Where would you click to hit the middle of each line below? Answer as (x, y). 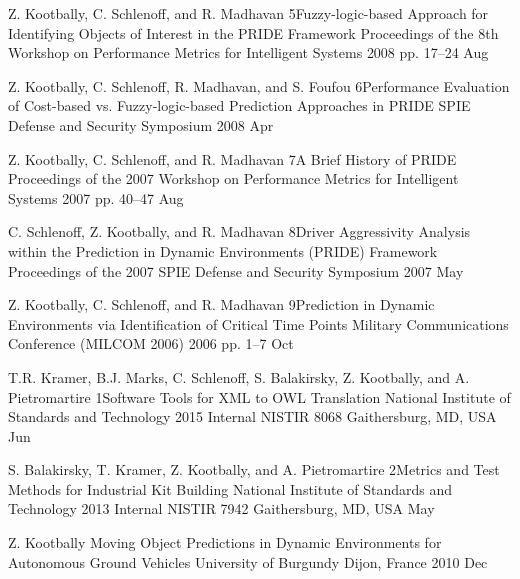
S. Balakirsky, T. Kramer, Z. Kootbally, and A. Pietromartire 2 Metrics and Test (254, 469)
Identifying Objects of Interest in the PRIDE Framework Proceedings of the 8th (253, 32)
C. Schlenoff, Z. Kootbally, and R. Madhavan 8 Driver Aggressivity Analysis (239, 231)
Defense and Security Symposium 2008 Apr (141, 124)
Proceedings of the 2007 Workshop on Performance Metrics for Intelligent (233, 178)
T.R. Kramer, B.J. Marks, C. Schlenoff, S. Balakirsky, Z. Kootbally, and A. (239, 376)
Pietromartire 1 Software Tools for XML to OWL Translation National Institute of (259, 396)
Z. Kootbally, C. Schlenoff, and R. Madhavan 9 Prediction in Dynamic (221, 304)
